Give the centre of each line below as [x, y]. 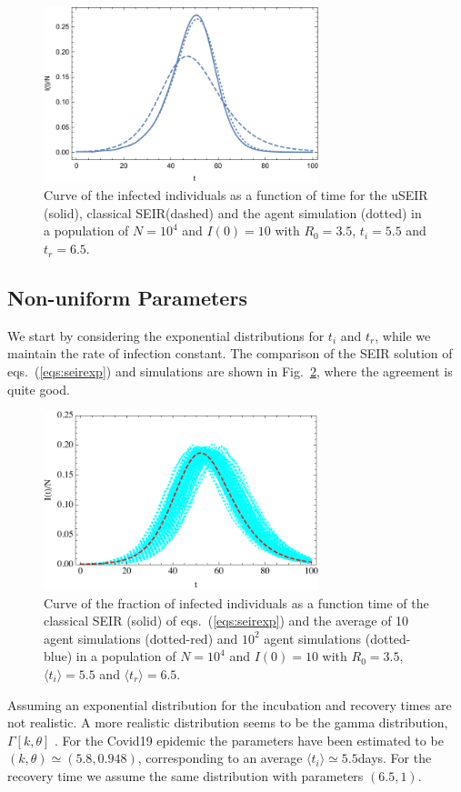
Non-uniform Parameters [127, 298]
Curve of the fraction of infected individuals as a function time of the [236, 602]
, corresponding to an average [220, 758]
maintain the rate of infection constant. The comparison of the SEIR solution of [230, 353]
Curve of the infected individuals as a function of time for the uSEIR [236, 195]
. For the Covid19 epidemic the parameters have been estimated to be [249, 740]
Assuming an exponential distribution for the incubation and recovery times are [230, 704]
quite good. [39, 389]
